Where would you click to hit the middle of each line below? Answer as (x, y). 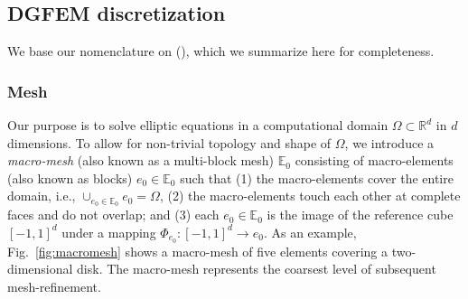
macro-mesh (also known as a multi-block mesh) (141, 160)
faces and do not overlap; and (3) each (113, 215)
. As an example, (310, 232)
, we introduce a (389, 142)
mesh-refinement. (54, 286)
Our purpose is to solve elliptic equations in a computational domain (198, 125)
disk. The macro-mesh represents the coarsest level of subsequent (257, 269)
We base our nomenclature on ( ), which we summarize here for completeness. (221, 51)
